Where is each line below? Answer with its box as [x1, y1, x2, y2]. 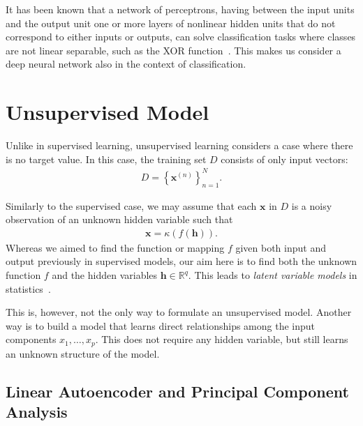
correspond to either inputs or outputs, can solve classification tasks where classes [6, 29, 356, 44]
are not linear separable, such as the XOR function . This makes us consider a [6, 43, 341, 57]
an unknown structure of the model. [6, 346, 160, 360]
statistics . [6, 281, 51, 296]
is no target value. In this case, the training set [6, 151, 207, 166]
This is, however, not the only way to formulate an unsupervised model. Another [6, 305, 352, 319]
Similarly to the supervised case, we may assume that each [6, 198, 257, 213]
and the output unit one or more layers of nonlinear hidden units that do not [6, 15, 336, 30]
